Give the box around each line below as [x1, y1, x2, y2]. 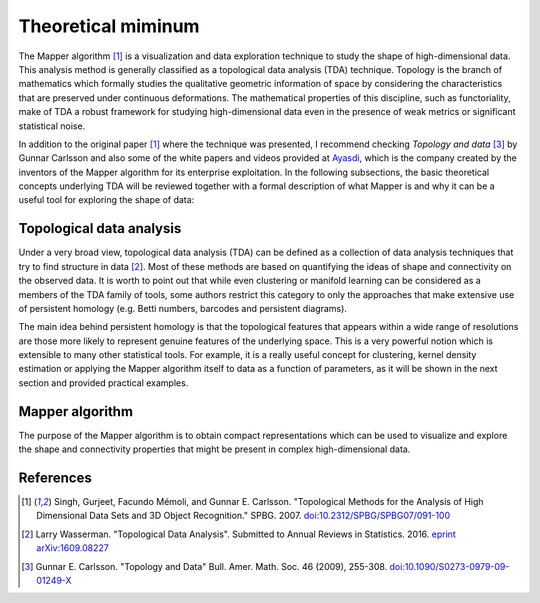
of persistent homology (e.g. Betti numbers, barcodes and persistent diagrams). [18, 302, 347, 314]
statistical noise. [18, 120, 86, 132]
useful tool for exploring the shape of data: [18, 194, 195, 206]
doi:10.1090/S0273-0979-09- [389, 560, 510, 572]
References [18, 469, 92, 486]
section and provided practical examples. [18, 376, 189, 389]
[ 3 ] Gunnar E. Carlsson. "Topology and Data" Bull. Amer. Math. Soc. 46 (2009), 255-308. [21, 560, 388, 572]
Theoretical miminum [18, 15, 200, 37]
